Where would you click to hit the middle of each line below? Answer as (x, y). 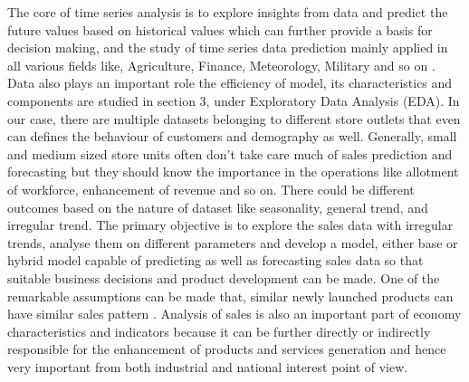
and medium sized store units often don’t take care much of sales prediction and (230, 153)
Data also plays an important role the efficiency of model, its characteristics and (230, 83)
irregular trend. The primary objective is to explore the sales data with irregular (230, 225)
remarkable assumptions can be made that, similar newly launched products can (230, 296)
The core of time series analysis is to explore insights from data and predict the (228, 12)
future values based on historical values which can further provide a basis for (220, 29)
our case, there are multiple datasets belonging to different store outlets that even (234, 118)
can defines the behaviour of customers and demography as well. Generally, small (232, 136)
